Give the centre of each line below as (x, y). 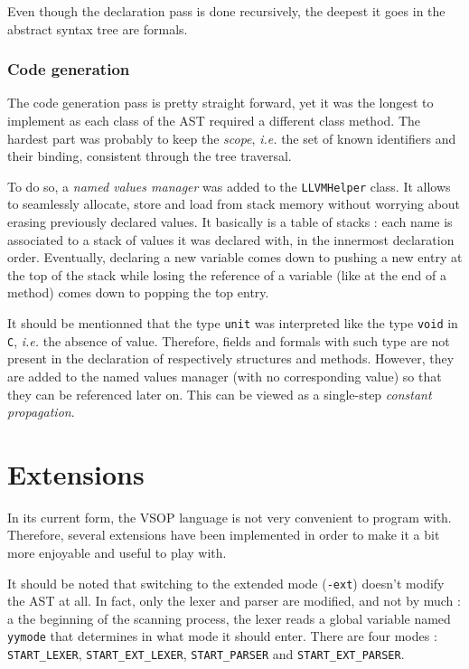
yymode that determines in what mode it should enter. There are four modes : (222, 636)
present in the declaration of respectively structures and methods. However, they (231, 358)
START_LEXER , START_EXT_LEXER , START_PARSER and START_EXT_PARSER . (206, 654)
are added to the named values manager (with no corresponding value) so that (225, 376)
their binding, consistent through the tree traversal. (150, 156)
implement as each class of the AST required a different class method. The (214, 120)
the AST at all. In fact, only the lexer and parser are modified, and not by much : (234, 601)
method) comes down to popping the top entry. (138, 292)
